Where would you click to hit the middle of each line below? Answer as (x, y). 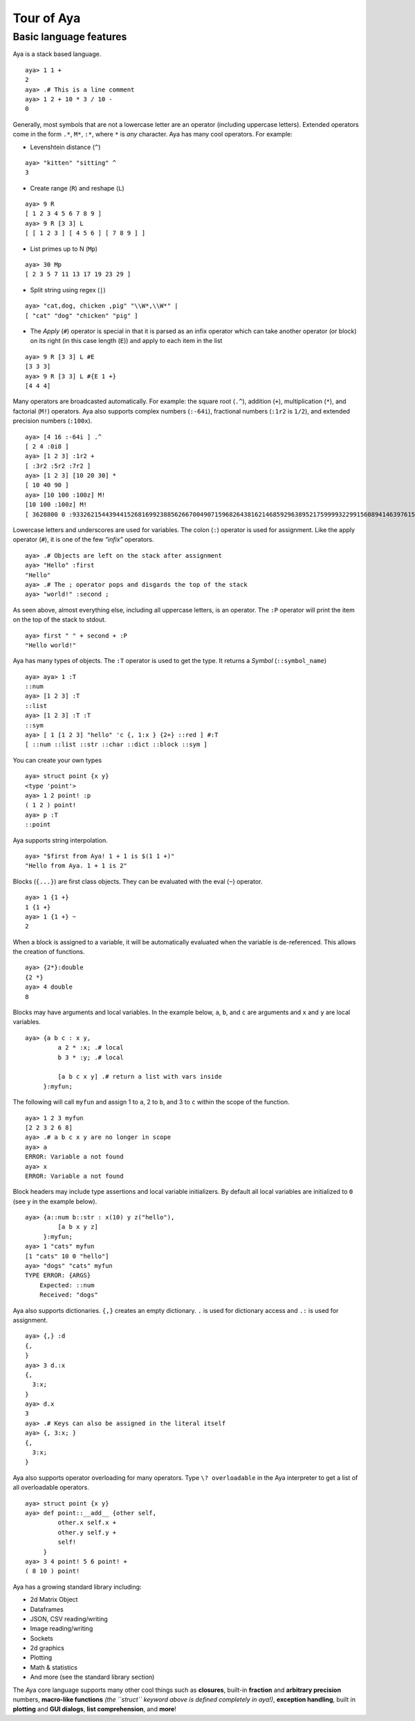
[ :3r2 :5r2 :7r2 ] (58, 466)
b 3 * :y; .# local (91, 1057)
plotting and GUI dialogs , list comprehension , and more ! (94, 1709)
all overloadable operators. (51, 1488)
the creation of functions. (49, 952)
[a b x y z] (78, 1227)
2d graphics (47, 1648)
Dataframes (47, 1609)
